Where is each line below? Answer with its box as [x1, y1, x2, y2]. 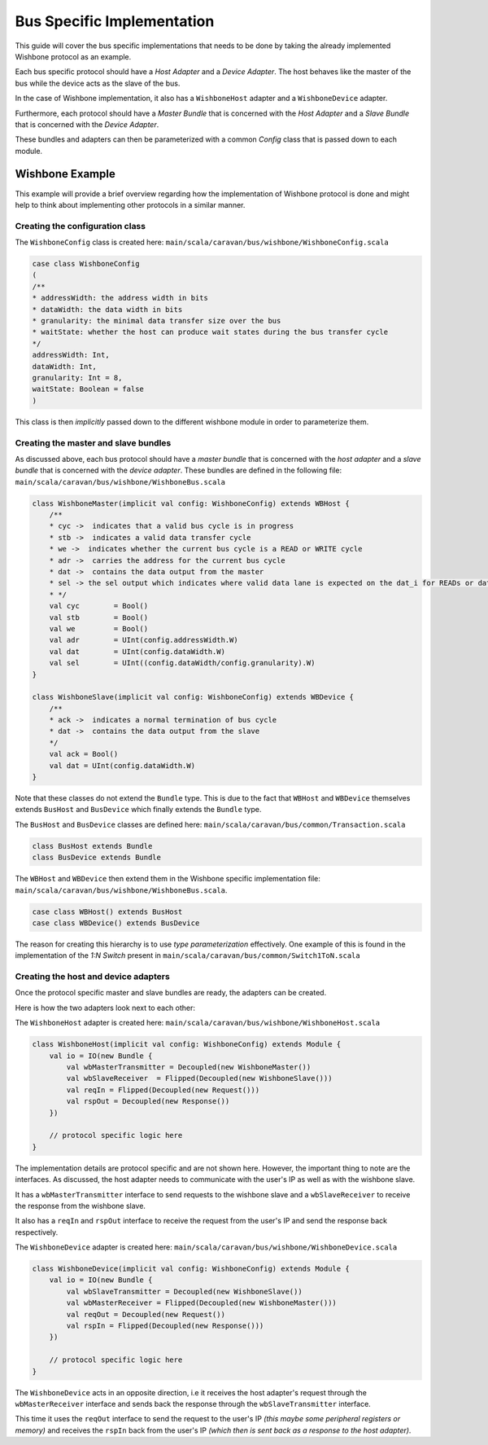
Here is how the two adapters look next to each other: [15, 1003, 195, 1012]
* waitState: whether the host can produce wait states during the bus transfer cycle [32, 327, 389, 337]
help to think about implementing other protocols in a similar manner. [15, 200, 246, 209]
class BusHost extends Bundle [32, 841, 153, 850]
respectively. [15, 1227, 59, 1237]
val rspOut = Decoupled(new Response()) [66, 1096, 230, 1106]
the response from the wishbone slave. [15, 1201, 146, 1210]
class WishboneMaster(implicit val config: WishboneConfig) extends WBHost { [32, 499, 350, 508]
